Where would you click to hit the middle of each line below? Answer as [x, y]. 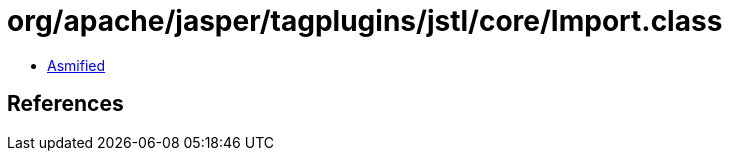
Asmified [76, 65]
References [65, 104]
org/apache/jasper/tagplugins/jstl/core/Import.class [365, 21]
